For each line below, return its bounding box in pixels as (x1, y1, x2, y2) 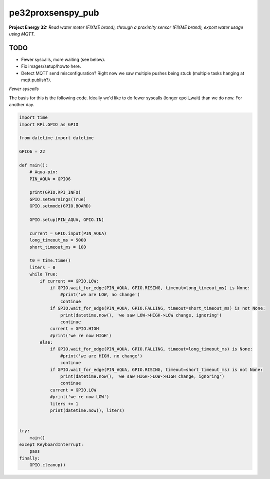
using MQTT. (9, 31, 35, 37)
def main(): (19, 162, 48, 168)
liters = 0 (29, 264, 55, 270)
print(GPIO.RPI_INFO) (29, 190, 81, 195)
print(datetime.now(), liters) (50, 407, 125, 413)
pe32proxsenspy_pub (9, 7, 99, 18)
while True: (29, 272, 58, 277)
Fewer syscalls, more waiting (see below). (21, 56, 106, 62)
